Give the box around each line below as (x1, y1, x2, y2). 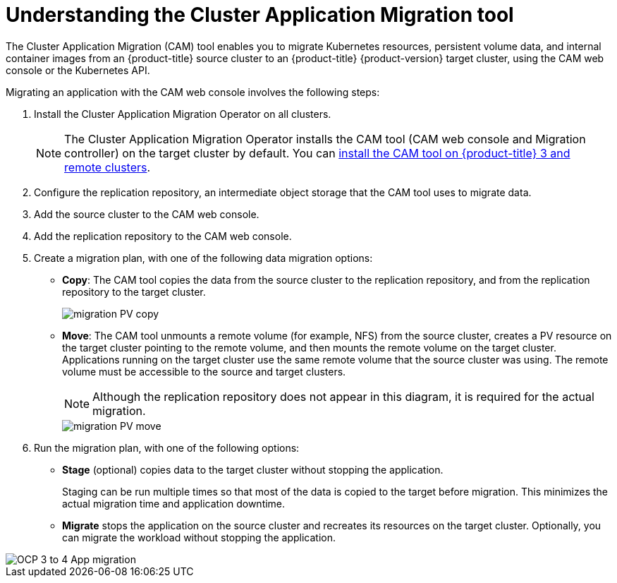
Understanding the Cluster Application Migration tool (6, 3, 514, 27)
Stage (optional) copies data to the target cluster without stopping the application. (62, 463, 444, 476)
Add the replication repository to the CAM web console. (34, 229, 292, 242)
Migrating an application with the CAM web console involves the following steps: (6, 85, 380, 98)
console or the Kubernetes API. (6, 64, 150, 76)
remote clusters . (64, 160, 151, 174)
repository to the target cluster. (62, 285, 206, 298)
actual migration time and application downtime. (62, 497, 286, 510)
